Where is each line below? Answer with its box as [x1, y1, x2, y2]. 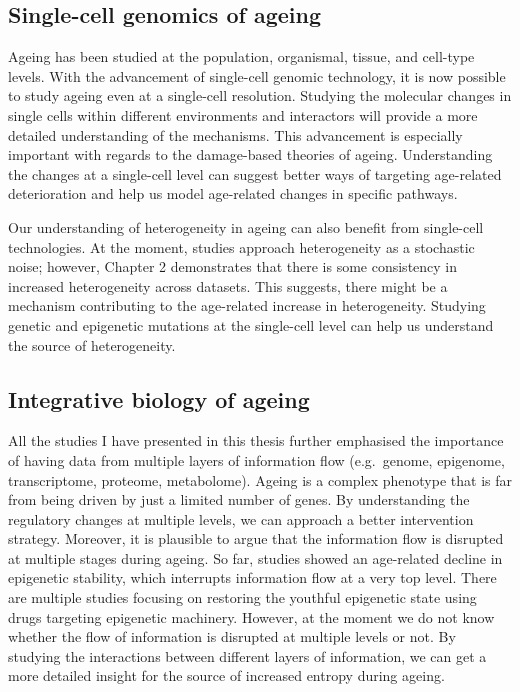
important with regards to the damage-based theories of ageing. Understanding [8, 144, 493, 165]
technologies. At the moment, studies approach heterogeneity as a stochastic [8, 236, 475, 257]
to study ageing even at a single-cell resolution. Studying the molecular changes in [8, 85, 512, 106]
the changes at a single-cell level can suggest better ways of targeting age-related [8, 163, 502, 184]
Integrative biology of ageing [8, 383, 310, 414]
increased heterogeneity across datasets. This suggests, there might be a [8, 275, 448, 296]
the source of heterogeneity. [8, 334, 176, 355]
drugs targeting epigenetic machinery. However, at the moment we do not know [8, 606, 495, 627]
